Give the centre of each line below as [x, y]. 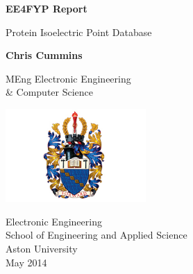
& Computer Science [50, 92]
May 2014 [26, 262]
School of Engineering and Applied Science [96, 235]
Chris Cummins [44, 55]
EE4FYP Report [47, 8]
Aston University [42, 248]
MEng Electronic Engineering [68, 78]
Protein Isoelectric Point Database [79, 32]
